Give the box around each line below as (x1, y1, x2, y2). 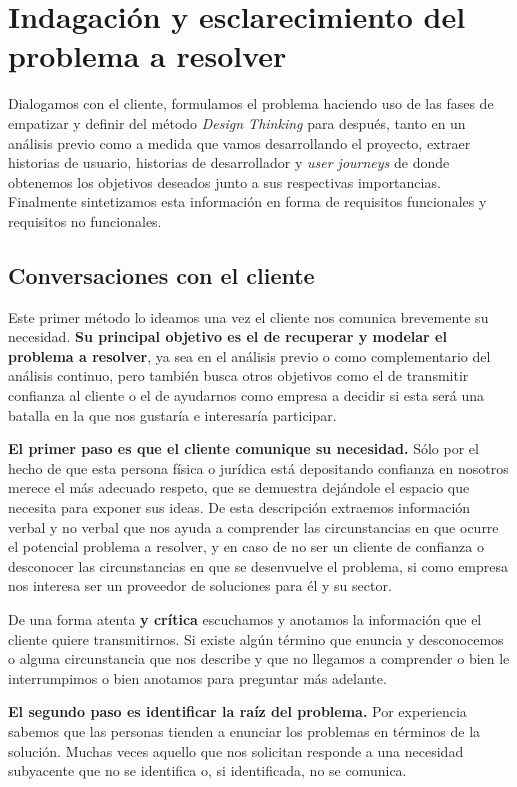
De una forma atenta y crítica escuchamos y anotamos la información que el (8, 608, 482, 629)
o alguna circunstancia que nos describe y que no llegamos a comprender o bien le (8, 648, 510, 669)
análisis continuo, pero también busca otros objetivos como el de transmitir (8, 365, 469, 386)
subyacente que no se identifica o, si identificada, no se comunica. (8, 760, 407, 781)
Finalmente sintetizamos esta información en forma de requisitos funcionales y (8, 191, 487, 212)
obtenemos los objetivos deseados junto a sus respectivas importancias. (8, 171, 441, 192)
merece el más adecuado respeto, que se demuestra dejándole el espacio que (8, 477, 470, 498)
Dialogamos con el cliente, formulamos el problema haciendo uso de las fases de (8, 93, 494, 114)
